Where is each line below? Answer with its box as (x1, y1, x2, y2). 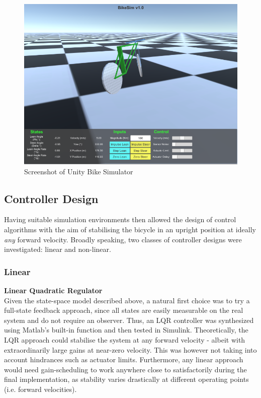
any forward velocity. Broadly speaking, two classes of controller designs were (4, 234, 242, 244)
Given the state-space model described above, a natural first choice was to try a (4, 295, 250, 305)
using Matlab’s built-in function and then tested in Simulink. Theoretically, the (4, 324, 248, 335)
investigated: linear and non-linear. (4, 244, 111, 254)
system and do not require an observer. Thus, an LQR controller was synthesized (4, 314, 254, 325)
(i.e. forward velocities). (4, 383, 77, 394)
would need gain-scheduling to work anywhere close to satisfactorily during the (4, 364, 247, 374)
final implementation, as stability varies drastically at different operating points (4, 374, 249, 384)
